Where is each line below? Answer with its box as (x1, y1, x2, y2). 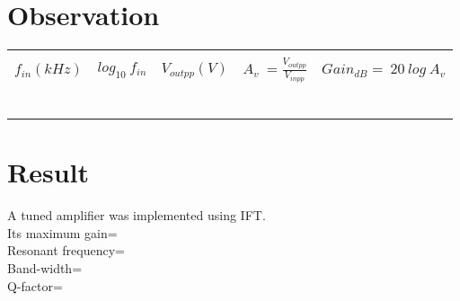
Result (7, 154, 89, 190)
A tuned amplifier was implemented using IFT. (7, 206, 266, 225)
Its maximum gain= (7, 223, 118, 242)
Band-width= (7, 259, 83, 278)
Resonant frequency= (7, 241, 125, 260)
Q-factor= (7, 276, 63, 295)
